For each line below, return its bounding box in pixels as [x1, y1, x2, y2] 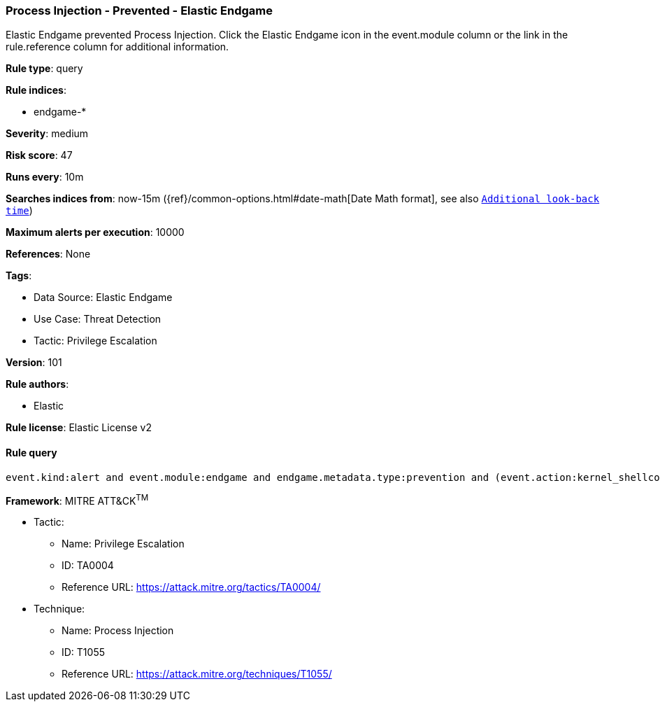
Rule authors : [6, 378, 69, 391]
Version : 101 [6, 356, 62, 369]
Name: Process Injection [62, 624, 174, 637]
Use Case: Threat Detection [34, 313, 162, 325]
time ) [6, 204, 33, 217]
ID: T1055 [62, 646, 106, 659]
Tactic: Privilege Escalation [34, 335, 157, 347]
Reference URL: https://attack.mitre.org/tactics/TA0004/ [62, 581, 321, 594]
